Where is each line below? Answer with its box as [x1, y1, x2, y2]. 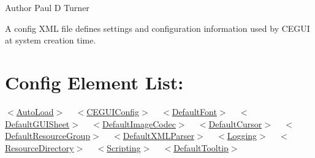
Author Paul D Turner [5, 1, 89, 13]
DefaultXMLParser [123, 129, 195, 142]
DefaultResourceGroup [5, 129, 91, 142]
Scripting [107, 141, 141, 154]
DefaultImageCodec [102, 117, 176, 130]
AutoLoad [16, 105, 54, 118]
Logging [227, 129, 257, 142]
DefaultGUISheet [5, 117, 70, 130]
